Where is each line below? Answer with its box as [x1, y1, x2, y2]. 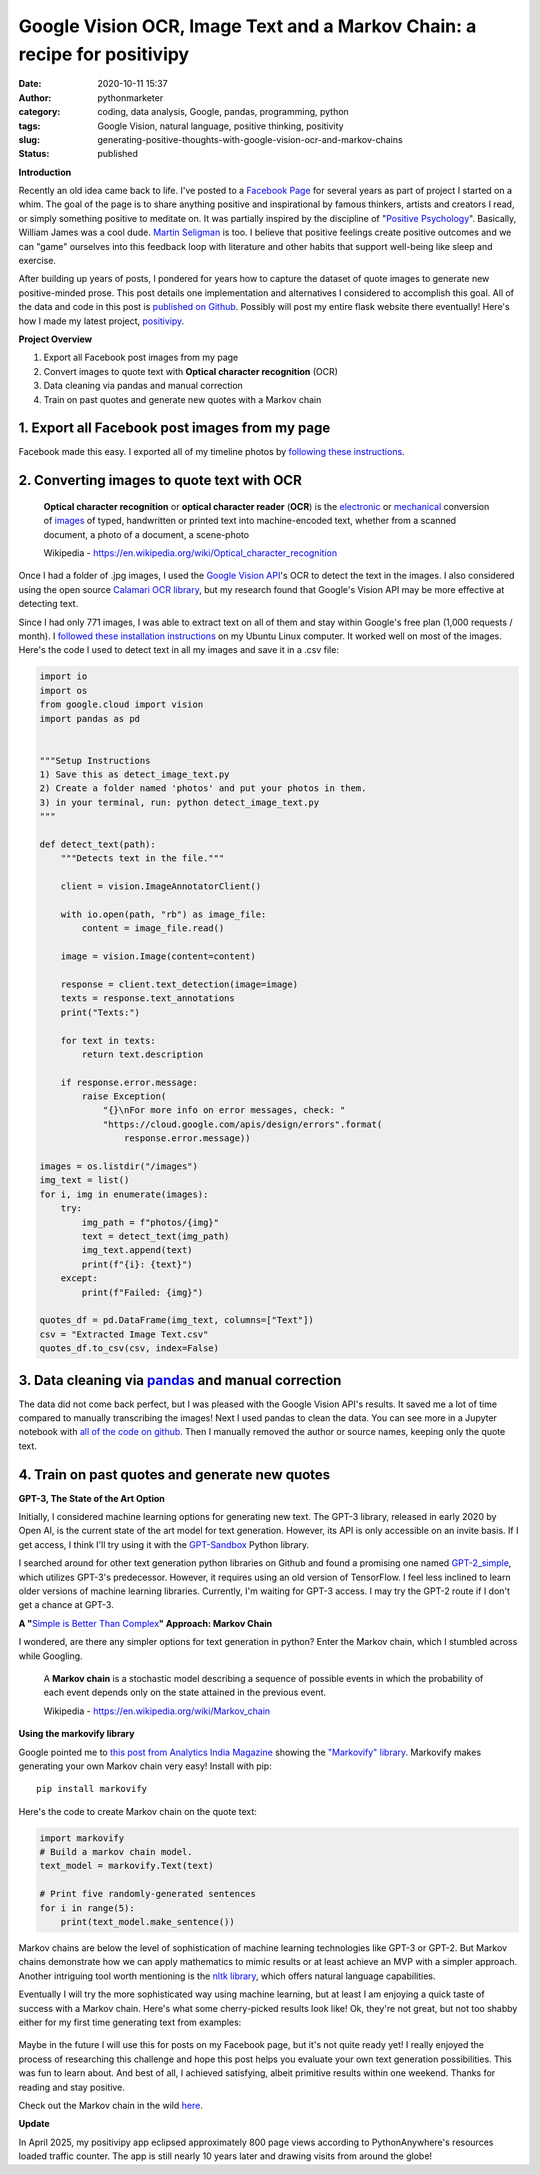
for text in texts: [60, 1035, 157, 1046]
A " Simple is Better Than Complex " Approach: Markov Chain [18, 1617, 273, 1629]
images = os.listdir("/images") [39, 1161, 199, 1172]
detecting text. [18, 598, 79, 610]
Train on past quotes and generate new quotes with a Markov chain [43, 393, 322, 405]
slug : [18, 133, 40, 145]
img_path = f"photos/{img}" [81, 1216, 220, 1228]
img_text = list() [39, 1175, 130, 1186]
